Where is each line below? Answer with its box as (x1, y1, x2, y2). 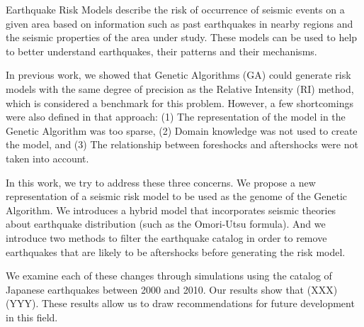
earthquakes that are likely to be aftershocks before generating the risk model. (6, 244, 346, 259)
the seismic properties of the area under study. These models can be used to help (6, 30, 358, 45)
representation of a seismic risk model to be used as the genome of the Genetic (6, 189, 348, 204)
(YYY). (6, 296, 39, 311)
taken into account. (6, 150, 89, 165)
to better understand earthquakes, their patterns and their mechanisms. (6, 43, 317, 58)
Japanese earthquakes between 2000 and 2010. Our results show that (6, 282, 305, 296)
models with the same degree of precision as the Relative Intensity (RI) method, (6, 81, 354, 96)
